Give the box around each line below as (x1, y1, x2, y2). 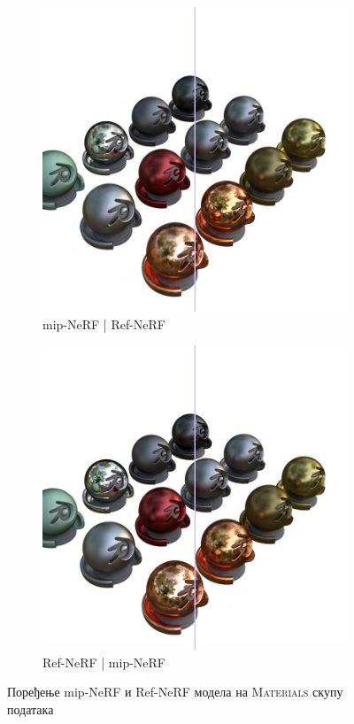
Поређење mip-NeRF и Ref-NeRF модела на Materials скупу (7, 682, 343, 701)
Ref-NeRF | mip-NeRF (42, 652, 166, 671)
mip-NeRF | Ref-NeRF (42, 314, 166, 333)
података (7, 699, 54, 718)
